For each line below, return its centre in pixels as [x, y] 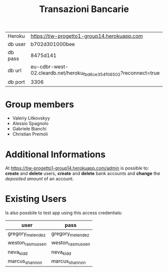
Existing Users [36, 199]
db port [16, 82]
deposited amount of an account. [39, 179]
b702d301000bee [53, 44]
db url [14, 70]
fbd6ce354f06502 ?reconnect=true [121, 73]
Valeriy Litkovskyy [31, 118]
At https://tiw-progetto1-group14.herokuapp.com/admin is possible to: [77, 168]
